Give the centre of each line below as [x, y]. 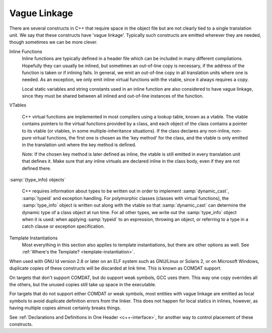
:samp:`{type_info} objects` [38, 179]
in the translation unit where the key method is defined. [79, 145]
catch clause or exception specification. [63, 226]
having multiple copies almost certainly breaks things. [65, 308]
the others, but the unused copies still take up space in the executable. [83, 285]
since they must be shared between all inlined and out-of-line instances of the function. [113, 96]
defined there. [37, 168]
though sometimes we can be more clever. [53, 42]
